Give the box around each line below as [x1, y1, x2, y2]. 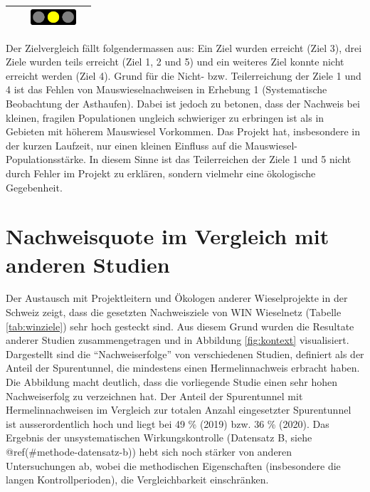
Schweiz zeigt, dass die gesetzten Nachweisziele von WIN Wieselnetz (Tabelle [6, 305, 342, 320]
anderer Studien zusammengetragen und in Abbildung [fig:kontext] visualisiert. [6, 333, 349, 347]
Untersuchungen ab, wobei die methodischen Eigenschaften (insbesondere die [6, 458, 341, 473]
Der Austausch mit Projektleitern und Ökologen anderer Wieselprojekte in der [6, 291, 348, 305]
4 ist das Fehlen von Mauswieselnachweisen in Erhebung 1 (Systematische [6, 82, 327, 97]
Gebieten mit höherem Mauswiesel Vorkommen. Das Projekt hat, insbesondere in [6, 124, 361, 139]
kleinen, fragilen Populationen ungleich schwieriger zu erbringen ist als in [6, 110, 324, 125]
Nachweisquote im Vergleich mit [6, 221, 329, 251]
